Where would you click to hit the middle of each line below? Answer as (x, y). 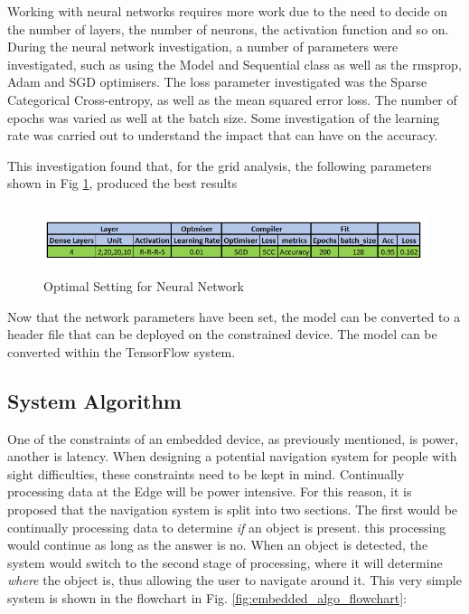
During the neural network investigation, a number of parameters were (203, 47)
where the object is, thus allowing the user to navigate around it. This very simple (234, 580)
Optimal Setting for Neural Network (144, 286)
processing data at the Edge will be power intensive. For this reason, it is (210, 491)
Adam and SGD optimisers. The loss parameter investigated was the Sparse (217, 82)
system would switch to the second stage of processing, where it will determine (225, 562)
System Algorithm (94, 400)
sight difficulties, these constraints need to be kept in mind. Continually (206, 473)
